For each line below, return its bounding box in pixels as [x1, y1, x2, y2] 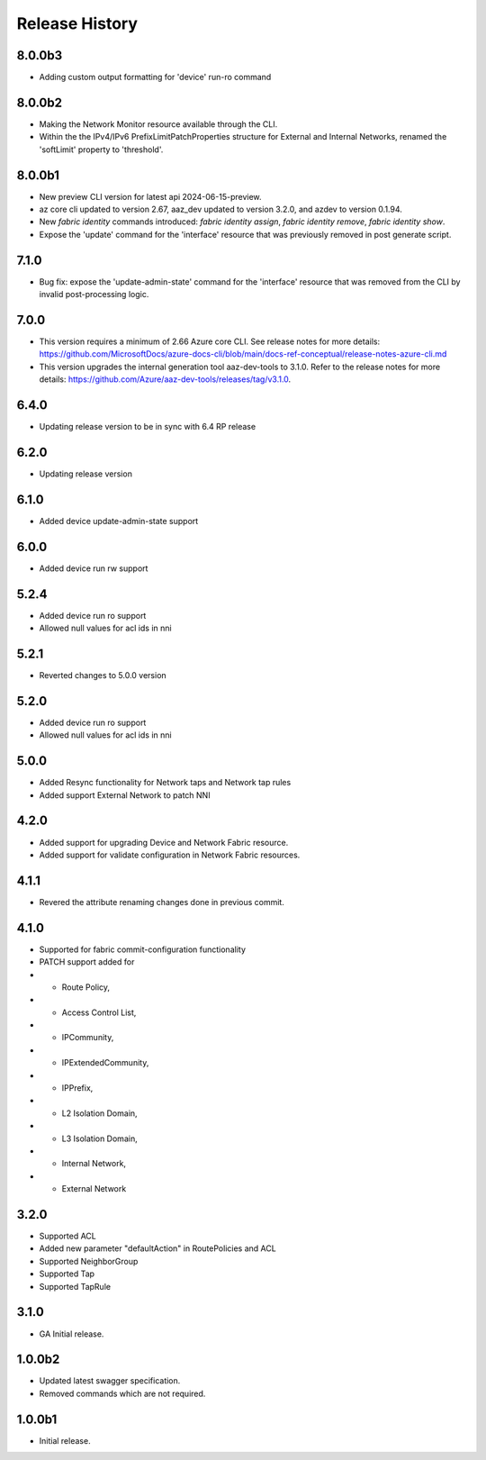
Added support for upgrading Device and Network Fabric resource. [39, 837, 289, 848]
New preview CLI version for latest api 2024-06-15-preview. [39, 191, 262, 202]
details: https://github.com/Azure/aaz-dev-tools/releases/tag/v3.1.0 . [39, 374, 292, 385]
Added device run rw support [39, 563, 148, 574]
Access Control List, [61, 1007, 137, 1018]
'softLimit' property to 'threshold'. [39, 144, 164, 155]
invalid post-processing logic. [39, 289, 149, 300]
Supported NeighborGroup [39, 1256, 139, 1266]
